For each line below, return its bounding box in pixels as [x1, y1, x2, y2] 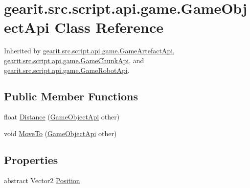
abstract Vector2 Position [4, 175, 80, 185]
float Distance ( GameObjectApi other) [4, 112, 120, 122]
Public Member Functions [4, 89, 138, 104]
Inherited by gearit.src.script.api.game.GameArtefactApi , [4, 46, 175, 56]
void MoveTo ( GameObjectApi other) [4, 128, 117, 138]
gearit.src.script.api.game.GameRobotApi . [4, 65, 130, 75]
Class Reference [54, 17, 163, 37]
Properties [4, 152, 58, 167]
